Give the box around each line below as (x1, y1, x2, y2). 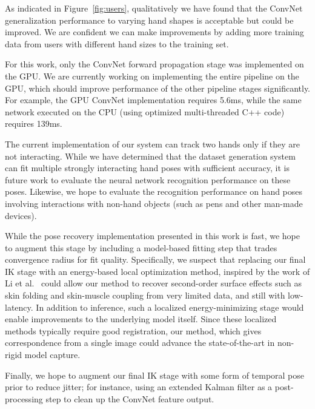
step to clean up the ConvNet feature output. (45, 392, 214, 405)
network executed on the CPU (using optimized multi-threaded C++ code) (5, 105, 285, 118)
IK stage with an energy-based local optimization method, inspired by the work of (5, 265, 310, 277)
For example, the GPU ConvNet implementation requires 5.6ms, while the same (5, 93, 302, 106)
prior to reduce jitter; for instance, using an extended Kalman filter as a (5, 380, 273, 393)
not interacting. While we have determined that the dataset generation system (5, 149, 296, 162)
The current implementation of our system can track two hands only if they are (5, 137, 300, 150)
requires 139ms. (5, 117, 62, 130)
